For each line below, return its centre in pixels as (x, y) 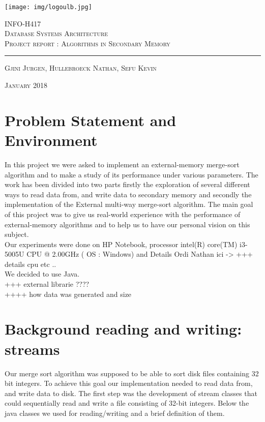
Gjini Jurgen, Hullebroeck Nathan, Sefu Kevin (81, 68)
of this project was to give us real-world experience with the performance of (123, 214)
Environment (51, 140)
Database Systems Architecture (56, 33)
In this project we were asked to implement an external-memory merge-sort (122, 164)
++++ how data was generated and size (68, 294)
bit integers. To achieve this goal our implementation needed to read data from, (129, 383)
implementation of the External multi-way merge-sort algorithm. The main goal (129, 204)
